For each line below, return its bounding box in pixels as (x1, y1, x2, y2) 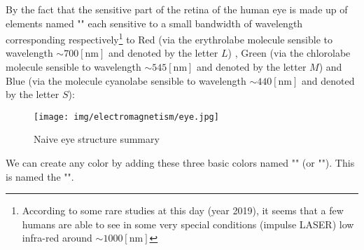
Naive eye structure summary (34, 132, 160, 146)
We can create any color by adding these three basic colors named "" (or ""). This (6, 155, 355, 170)
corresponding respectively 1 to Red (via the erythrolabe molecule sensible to (6, 30, 332, 46)
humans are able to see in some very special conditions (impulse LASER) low (22, 216, 354, 231)
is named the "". (6, 169, 74, 183)
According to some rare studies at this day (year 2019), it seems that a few (22, 203, 344, 218)
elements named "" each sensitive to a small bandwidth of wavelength (6, 15, 303, 30)
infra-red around (22, 230, 92, 245)
